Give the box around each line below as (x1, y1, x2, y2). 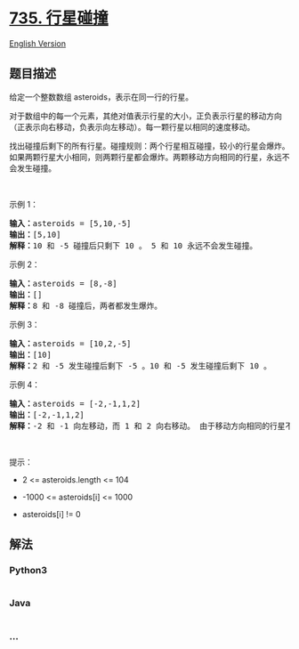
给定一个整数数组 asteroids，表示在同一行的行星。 (9, 91, 194, 102)
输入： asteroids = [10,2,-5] (9, 338, 132, 348)
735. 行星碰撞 (9, 8, 109, 28)
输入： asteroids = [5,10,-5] (9, 218, 132, 228)
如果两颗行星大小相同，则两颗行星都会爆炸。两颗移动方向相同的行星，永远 (9, 151, 282, 162)
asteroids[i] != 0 (21, 508, 82, 519)
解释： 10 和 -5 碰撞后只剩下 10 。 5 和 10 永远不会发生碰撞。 (9, 240, 258, 250)
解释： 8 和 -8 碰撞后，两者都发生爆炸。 (9, 300, 163, 311)
